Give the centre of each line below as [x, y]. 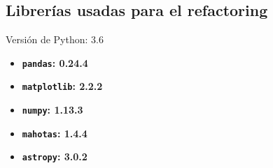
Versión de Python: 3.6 [55, 39]
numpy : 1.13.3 [52, 110]
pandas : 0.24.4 [55, 62]
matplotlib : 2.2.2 [62, 86]
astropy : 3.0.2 [55, 156]
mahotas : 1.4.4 [55, 133]
